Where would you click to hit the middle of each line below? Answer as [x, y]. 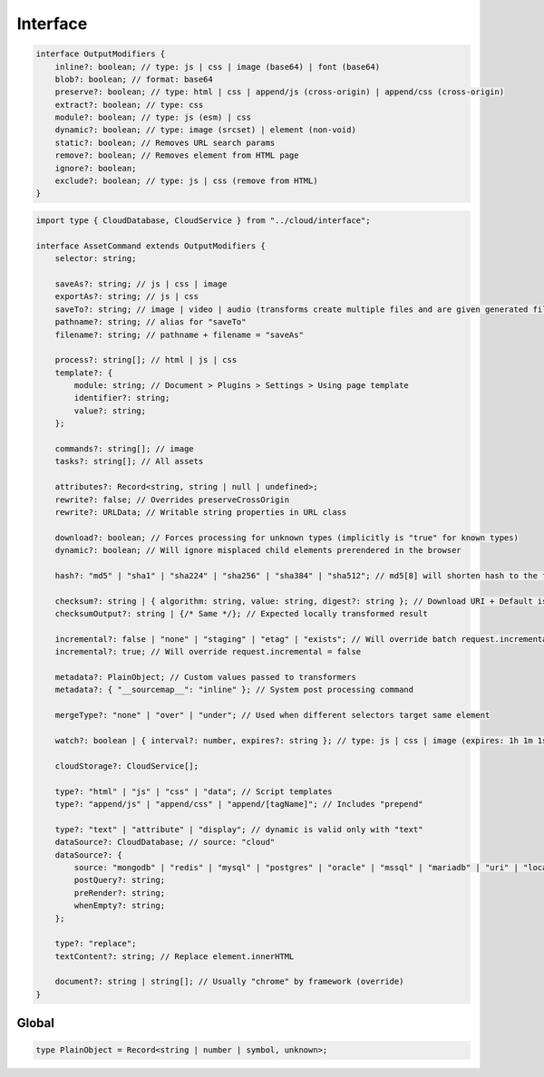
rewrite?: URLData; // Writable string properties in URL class [201, 512]
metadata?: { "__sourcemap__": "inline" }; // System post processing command [234, 690]
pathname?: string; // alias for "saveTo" [151, 322]
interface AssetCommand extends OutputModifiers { [151, 246]
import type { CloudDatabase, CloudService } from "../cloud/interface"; [203, 221]
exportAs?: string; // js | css [127, 296]
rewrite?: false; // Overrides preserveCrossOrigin [172, 500]
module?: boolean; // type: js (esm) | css [153, 117]
